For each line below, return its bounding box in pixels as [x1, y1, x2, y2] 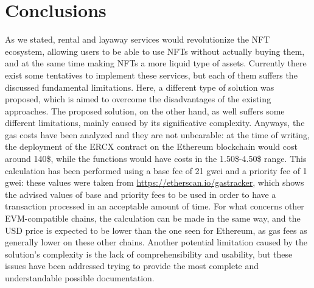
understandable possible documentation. [5, 272, 155, 284]
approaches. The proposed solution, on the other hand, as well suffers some [5, 104, 285, 117]
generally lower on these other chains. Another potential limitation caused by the [5, 236, 307, 248]
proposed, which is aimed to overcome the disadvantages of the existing [5, 93, 271, 105]
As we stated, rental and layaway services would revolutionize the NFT [5, 33, 270, 46]
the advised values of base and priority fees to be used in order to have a [5, 188, 276, 200]
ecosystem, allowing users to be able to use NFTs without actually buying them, [5, 44, 305, 57]
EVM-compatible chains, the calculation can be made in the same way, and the [5, 212, 301, 225]
